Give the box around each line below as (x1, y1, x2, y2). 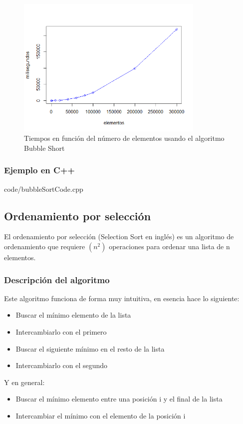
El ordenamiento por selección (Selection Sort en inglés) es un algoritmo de (4, 231, 234, 242)
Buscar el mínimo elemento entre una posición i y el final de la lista (15, 394, 223, 404)
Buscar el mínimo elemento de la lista (15, 310, 131, 320)
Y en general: (4, 377, 45, 387)
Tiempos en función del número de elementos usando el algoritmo (24, 133, 225, 143)
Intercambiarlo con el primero (15, 327, 107, 337)
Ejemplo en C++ (4, 164, 75, 176)
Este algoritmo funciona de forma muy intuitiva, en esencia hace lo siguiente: (4, 293, 240, 303)
